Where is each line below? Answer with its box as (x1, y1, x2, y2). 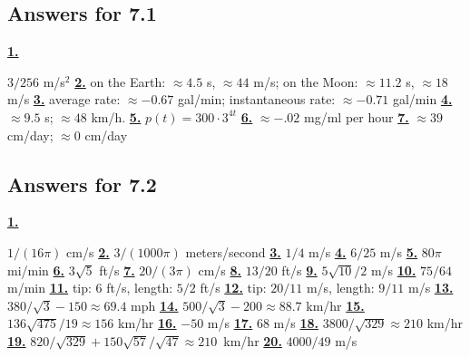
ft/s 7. (99, 260, 135, 279)
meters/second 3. (185, 242, 281, 261)
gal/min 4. (392, 90, 453, 109)
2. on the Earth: (74, 72, 166, 91)
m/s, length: (306, 278, 375, 297)
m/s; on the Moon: (253, 72, 358, 91)
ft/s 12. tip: (200, 278, 267, 297)
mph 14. (131, 295, 179, 314)
